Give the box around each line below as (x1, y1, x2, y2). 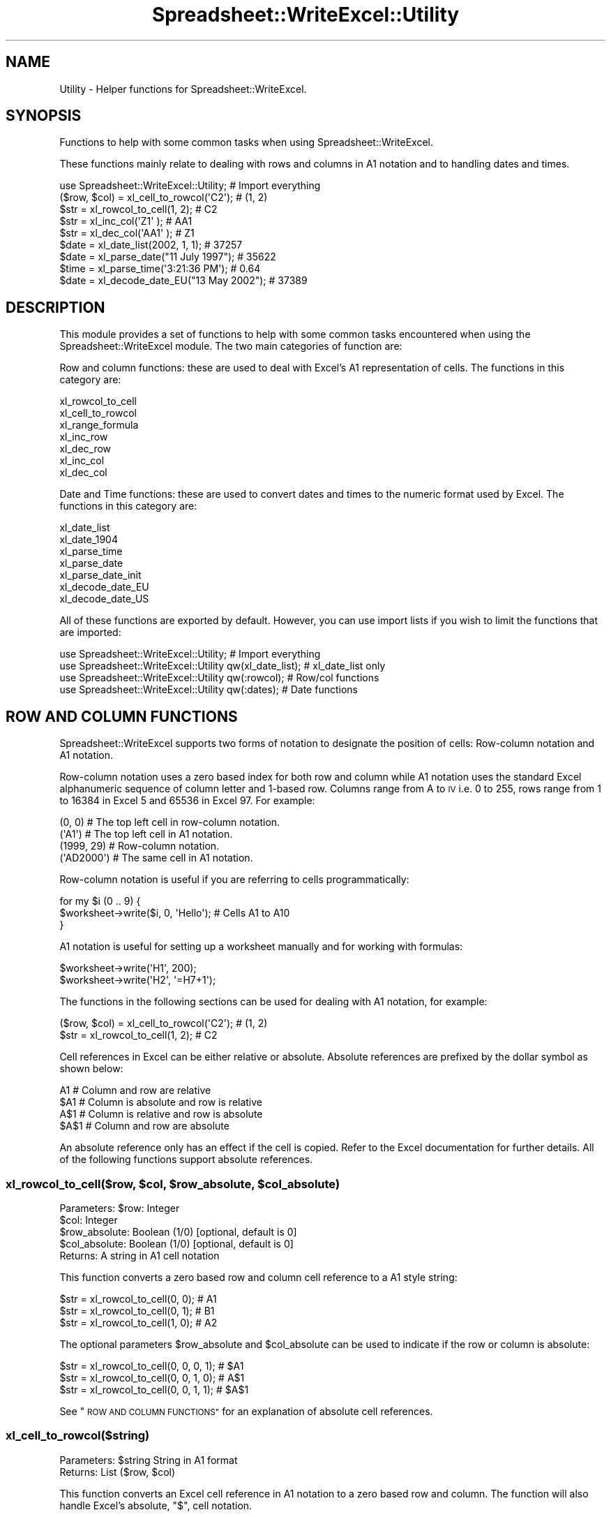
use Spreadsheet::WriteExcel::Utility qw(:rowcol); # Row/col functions (59, 672, 379, 684)
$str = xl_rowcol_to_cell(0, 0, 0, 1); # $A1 (59, 1359, 244, 1372)
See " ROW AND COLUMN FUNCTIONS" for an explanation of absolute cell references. (59, 1405, 433, 1417)
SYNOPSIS (6, 107, 82, 125)
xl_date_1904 (59, 533, 118, 546)
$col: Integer (59, 1213, 118, 1226)
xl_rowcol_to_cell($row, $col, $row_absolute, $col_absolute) (6, 1176, 340, 1191)
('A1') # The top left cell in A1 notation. (59, 828, 233, 841)
